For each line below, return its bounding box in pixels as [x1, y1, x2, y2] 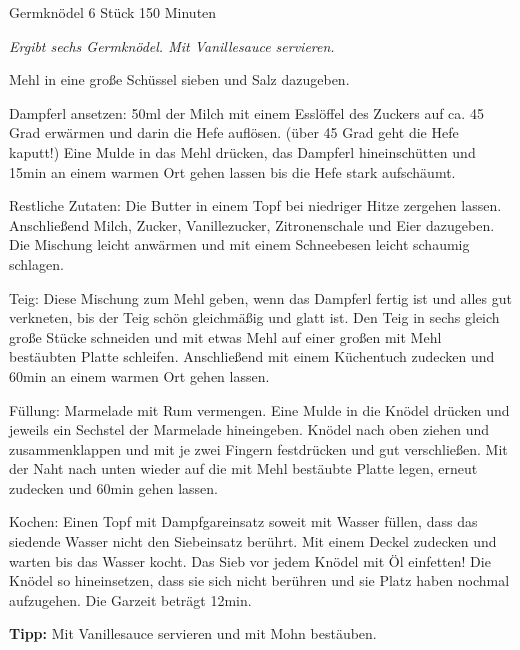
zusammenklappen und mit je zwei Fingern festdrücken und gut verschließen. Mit [9, 438, 508, 459]
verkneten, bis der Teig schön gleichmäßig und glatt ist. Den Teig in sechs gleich [9, 307, 500, 328]
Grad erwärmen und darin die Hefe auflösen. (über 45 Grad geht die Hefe [9, 122, 459, 143]
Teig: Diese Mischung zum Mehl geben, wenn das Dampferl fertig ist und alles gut [9, 287, 512, 308]
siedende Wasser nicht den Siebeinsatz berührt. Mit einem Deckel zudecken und [9, 531, 497, 552]
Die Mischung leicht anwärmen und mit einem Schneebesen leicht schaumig [9, 234, 470, 255]
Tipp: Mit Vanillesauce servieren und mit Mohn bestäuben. [9, 623, 377, 644]
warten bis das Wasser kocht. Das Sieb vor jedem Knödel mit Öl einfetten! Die [9, 550, 491, 571]
